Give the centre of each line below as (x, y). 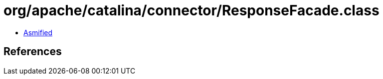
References (33, 52)
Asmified (38, 32)
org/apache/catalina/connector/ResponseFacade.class (191, 10)
